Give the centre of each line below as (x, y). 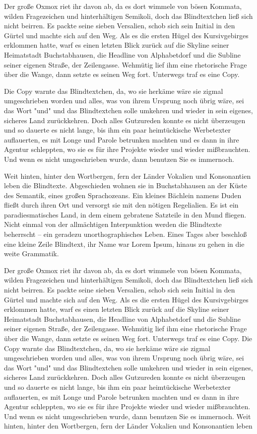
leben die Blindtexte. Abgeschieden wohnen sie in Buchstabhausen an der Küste (126, 185)
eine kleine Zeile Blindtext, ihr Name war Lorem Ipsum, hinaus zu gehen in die (124, 244)
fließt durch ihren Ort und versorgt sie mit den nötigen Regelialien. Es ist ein (121, 205)
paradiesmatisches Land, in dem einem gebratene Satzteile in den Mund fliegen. (125, 214)
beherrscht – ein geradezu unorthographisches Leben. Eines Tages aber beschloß (126, 234)
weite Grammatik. (32, 253)
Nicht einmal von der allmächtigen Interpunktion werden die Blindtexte (113, 224)
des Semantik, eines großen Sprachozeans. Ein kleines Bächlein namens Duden (123, 195)
